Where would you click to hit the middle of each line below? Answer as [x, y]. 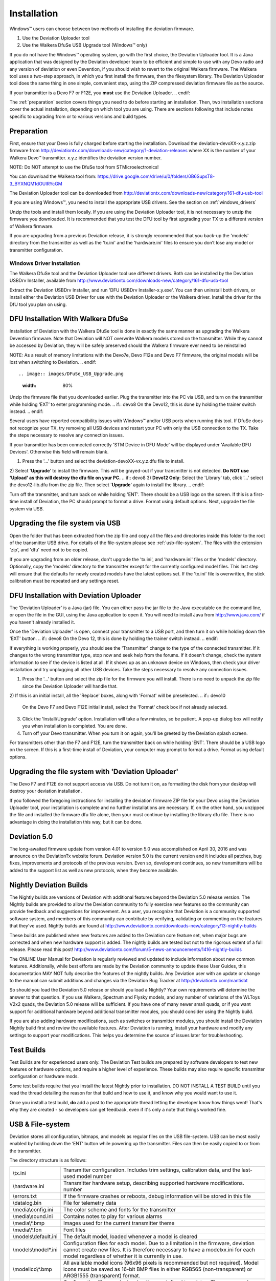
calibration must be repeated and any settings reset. [64, 581]
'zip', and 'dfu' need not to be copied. [49, 550]
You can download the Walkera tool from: [53, 176]
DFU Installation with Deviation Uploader [75, 595]
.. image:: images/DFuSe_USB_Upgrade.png [71, 374]
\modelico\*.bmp [32, 1269]
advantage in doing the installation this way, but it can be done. [76, 822]
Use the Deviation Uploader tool [56, 38]
